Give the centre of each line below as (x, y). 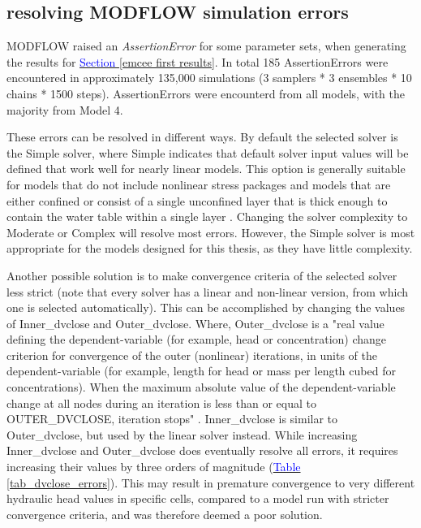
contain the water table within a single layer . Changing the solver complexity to (207, 216)
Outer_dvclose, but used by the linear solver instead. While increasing (182, 434)
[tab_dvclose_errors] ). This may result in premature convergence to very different (211, 482)
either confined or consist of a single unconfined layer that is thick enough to (197, 200)
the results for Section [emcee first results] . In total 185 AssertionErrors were (198, 61)
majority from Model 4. (65, 109)
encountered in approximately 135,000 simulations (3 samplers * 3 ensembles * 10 (209, 78)
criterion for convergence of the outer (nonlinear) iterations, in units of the (192, 355)
